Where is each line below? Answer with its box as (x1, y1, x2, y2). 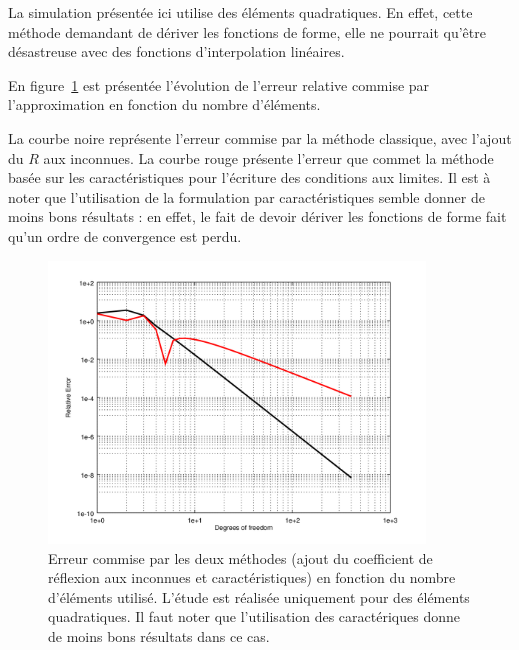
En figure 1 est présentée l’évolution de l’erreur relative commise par (8, 74, 430, 95)
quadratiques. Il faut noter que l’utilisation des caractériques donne (48, 606, 460, 627)
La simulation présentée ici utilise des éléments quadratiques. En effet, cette (8, 2, 473, 22)
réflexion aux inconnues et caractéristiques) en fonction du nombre (48, 567, 456, 588)
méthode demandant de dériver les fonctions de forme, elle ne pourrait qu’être (8, 21, 486, 42)
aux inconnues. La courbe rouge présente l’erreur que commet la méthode (43, 147, 494, 168)
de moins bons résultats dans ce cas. (48, 625, 270, 646)
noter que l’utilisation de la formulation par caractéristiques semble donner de (8, 186, 485, 207)
